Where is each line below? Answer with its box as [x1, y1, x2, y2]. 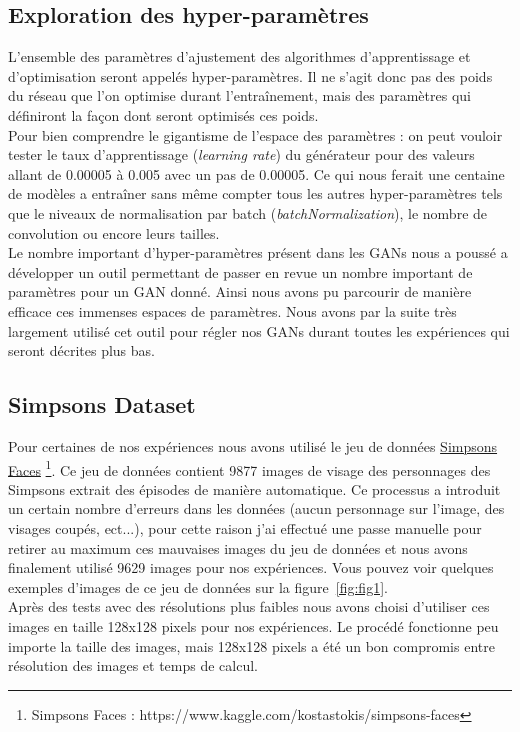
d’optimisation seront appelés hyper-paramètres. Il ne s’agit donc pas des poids [8, 65, 493, 86]
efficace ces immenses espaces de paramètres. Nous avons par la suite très [8, 300, 457, 321]
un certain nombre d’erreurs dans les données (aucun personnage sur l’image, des [8, 498, 505, 519]
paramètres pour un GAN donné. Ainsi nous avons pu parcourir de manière [8, 281, 472, 302]
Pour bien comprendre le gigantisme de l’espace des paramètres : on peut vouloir [8, 124, 503, 145]
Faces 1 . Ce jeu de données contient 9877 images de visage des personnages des [8, 456, 491, 480]
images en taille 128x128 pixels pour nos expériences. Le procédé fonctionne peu [8, 615, 499, 636]
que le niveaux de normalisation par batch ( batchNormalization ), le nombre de [8, 202, 488, 223]
